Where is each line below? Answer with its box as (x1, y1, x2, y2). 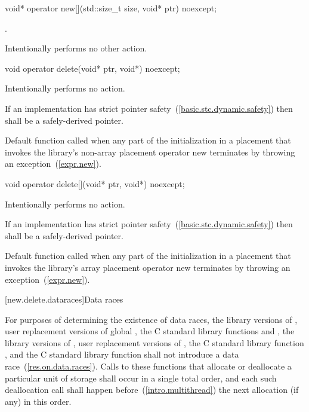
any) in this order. (5, 395, 72, 407)
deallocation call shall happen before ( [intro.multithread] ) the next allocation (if (5, 383, 299, 396)
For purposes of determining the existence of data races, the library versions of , (5, 313, 298, 325)
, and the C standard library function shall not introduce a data (5, 348, 239, 361)
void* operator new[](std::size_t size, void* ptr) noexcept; (5, 2, 217, 14)
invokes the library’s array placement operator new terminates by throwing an (5, 261, 291, 273)
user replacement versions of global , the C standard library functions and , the (5, 325, 295, 337)
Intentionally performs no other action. (5, 42, 147, 54)
